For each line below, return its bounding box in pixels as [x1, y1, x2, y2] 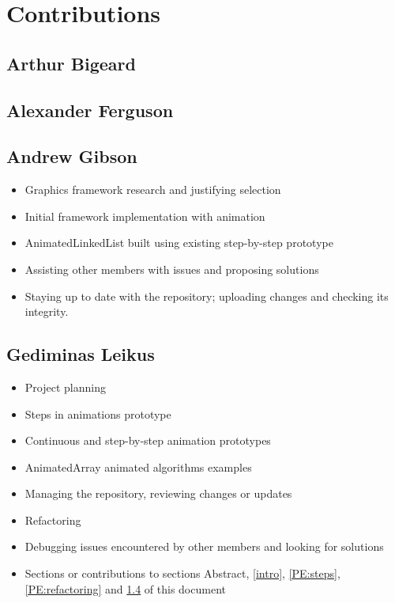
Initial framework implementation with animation [24, 207, 265, 224]
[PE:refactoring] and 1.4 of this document [24, 580, 226, 597]
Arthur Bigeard [6, 51, 136, 75]
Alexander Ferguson [6, 97, 174, 122]
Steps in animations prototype [24, 405, 171, 422]
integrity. [24, 303, 69, 320]
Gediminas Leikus [6, 342, 155, 366]
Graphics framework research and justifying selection [24, 181, 281, 198]
